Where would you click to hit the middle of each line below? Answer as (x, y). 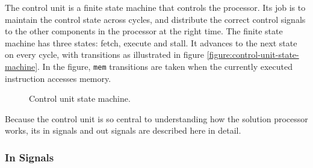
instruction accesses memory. (58, 78)
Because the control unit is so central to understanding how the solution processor (156, 118)
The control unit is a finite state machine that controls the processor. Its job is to (155, 7)
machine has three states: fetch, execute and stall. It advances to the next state (151, 42)
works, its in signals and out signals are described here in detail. (123, 130)
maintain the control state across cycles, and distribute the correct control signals (155, 19)
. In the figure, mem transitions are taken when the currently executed (165, 66)
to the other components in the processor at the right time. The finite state (144, 31)
